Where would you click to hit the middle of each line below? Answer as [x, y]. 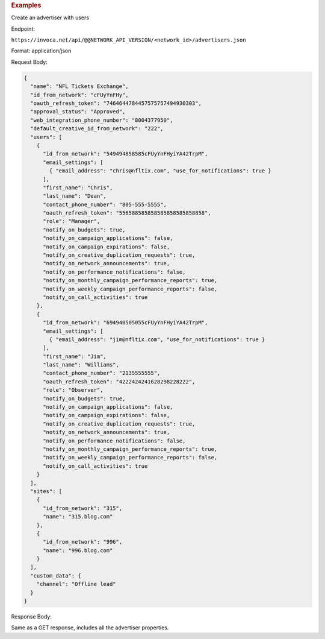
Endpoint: [23, 29]
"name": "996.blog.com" [78, 550]
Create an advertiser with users [50, 17]
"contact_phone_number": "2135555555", [102, 373]
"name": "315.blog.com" [78, 517]
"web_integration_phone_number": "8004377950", [102, 120]
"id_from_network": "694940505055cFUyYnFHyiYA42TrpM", [125, 323]
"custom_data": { [56, 575]
